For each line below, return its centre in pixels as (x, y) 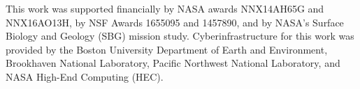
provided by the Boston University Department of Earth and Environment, (167, 49)
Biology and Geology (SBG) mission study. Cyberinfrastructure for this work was (180, 36)
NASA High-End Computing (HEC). (85, 76)
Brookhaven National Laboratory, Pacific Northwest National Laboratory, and (173, 63)
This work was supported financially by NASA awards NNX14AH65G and (165, 8)
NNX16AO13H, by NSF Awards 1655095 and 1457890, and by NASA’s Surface (175, 22)
